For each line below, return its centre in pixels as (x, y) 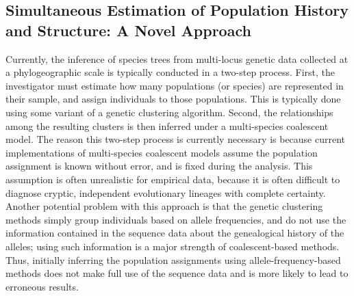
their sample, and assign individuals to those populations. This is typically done (173, 99)
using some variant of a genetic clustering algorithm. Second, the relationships (169, 112)
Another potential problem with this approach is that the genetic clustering (164, 206)
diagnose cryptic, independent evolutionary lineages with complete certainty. (166, 192)
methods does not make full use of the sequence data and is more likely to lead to (177, 273)
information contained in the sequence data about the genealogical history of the (175, 233)
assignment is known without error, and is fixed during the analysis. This (159, 166)
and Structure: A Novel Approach (128, 30)
